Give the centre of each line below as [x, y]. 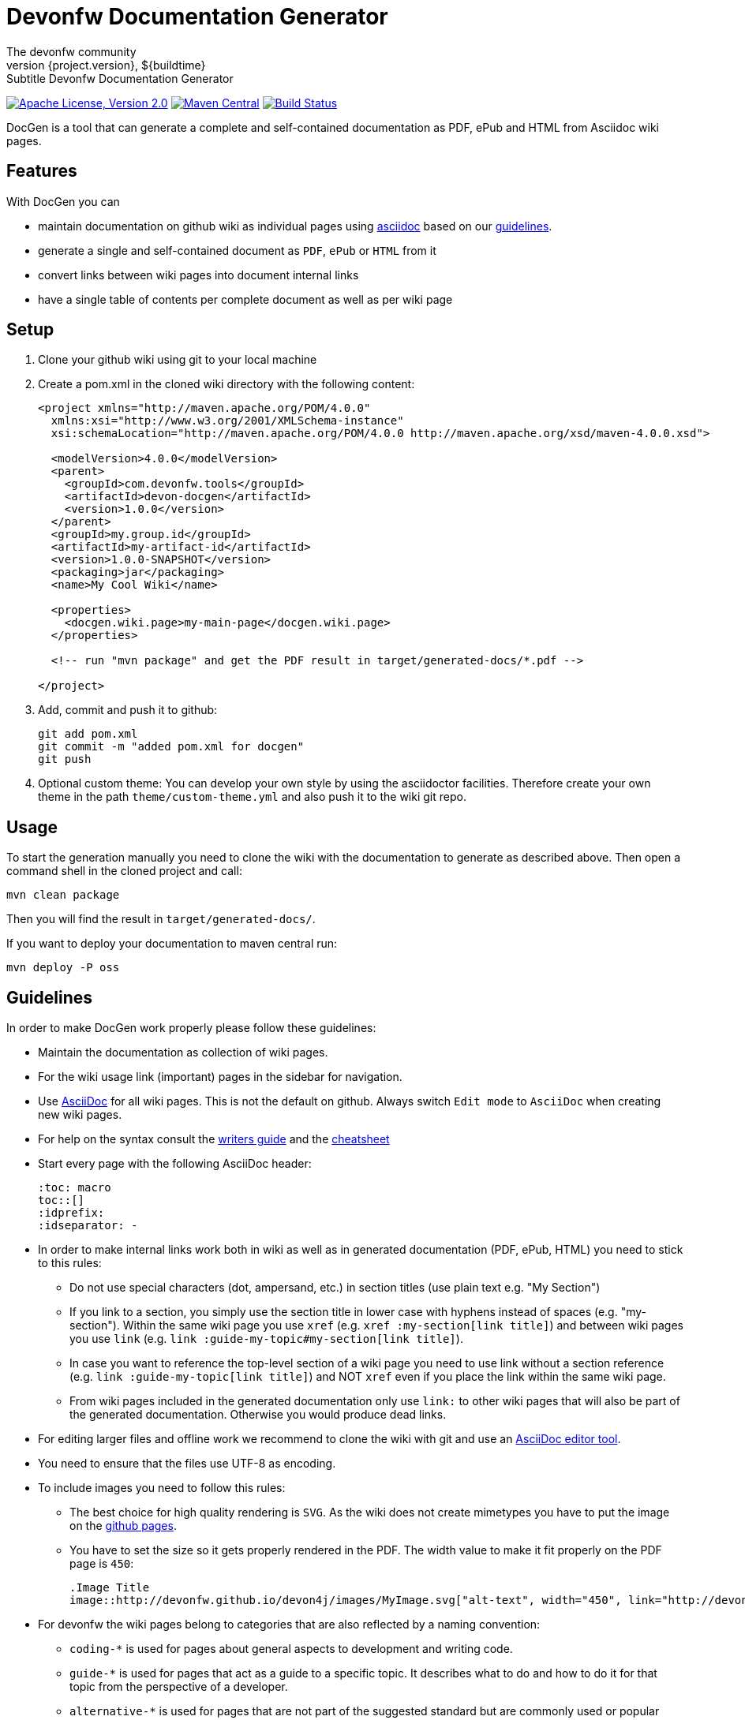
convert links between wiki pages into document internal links [198, 275]
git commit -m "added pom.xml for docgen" [171, 747]
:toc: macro [75, 1188]
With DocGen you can [63, 201]
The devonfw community [71, 51]
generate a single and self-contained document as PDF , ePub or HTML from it [237, 250]
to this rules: [70, 1263]
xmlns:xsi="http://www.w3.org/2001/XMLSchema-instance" [227, 421]
